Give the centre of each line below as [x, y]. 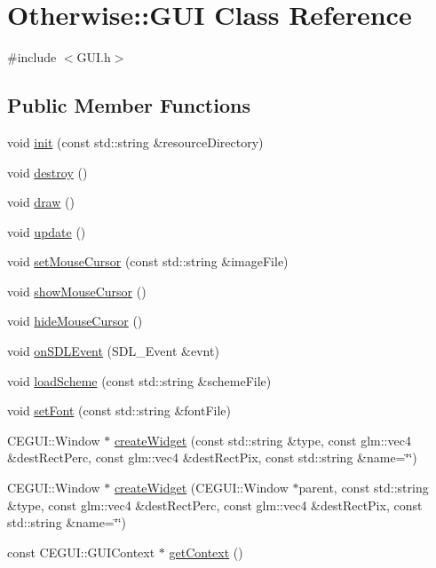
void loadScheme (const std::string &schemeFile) [139, 380]
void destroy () [48, 172]
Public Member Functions [129, 105]
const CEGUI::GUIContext [81, 552]
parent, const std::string [364, 488]
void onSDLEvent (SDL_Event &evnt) [113, 351]
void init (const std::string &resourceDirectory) [135, 142]
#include [32, 57]
